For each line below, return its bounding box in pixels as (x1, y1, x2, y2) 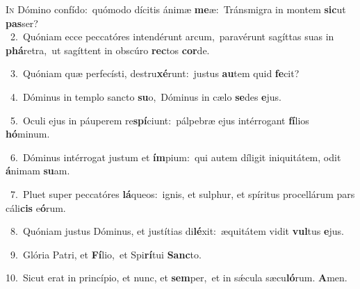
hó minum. (6, 126, 50, 141)
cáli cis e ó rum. (6, 200, 66, 215)
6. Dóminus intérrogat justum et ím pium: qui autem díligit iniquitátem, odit (10, 149, 341, 164)
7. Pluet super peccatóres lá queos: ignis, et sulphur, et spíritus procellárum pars (10, 186, 355, 201)
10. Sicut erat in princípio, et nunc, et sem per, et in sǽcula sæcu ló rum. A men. (6, 270, 347, 285)
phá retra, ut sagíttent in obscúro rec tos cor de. (6, 42, 210, 57)
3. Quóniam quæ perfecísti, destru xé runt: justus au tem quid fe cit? (10, 66, 300, 81)
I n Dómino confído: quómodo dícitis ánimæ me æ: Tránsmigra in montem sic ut (6, 2, 346, 16)
